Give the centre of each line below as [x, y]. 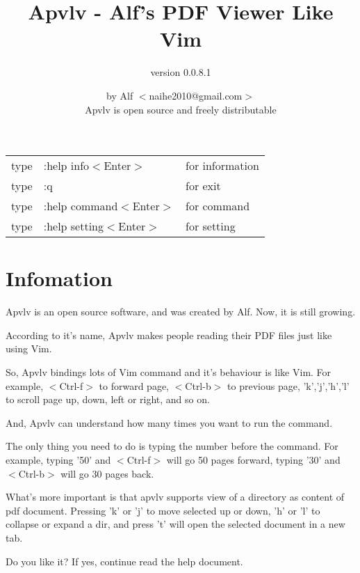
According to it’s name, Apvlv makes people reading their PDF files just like [169, 335]
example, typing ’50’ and [58, 459]
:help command [81, 206]
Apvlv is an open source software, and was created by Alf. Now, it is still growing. [181, 312]
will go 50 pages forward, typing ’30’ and [253, 459]
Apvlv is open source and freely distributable [181, 109]
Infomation [59, 278]
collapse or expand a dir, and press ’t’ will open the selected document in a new [175, 524]
